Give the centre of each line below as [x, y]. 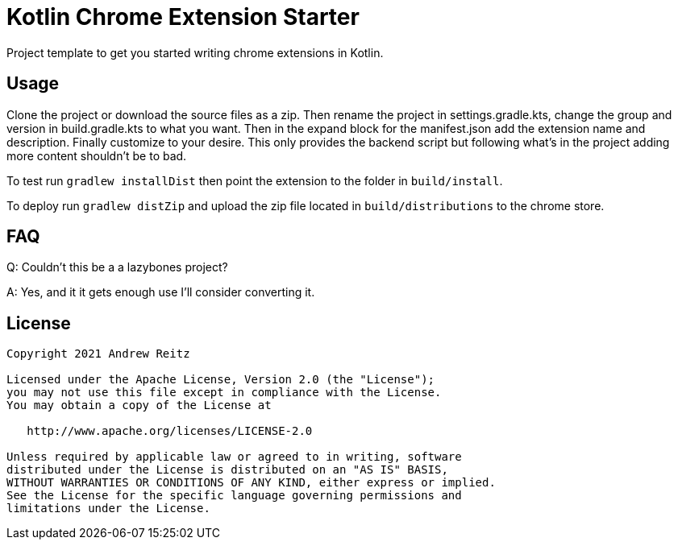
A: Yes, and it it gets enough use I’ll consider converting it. [161, 292]
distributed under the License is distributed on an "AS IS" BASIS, [227, 470]
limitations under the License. [108, 509]
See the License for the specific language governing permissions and [234, 496]
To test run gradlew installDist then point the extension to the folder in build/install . [255, 180]
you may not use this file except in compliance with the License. [224, 393]
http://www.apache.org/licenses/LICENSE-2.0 [170, 431]
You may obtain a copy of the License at [139, 405]
